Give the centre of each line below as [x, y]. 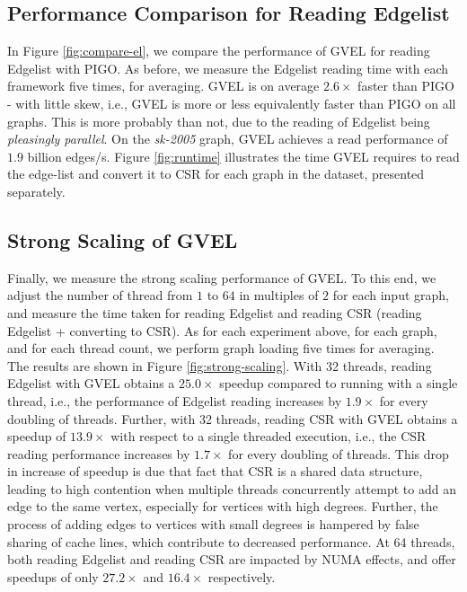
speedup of [37, 436]
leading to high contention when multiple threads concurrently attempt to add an [232, 488]
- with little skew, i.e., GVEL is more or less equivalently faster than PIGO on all [232, 103]
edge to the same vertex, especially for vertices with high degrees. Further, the [223, 506]
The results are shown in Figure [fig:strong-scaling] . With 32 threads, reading [220, 365]
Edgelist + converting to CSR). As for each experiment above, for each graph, [222, 330]
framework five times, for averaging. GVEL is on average [163, 86]
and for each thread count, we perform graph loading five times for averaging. [221, 348]
